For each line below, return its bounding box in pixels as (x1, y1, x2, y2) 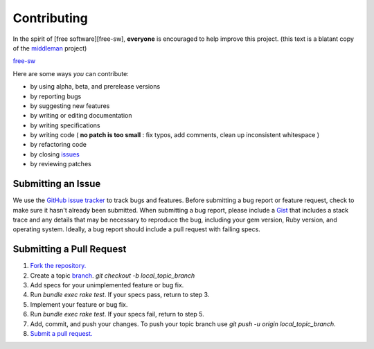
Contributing (12, 10, 88, 26)
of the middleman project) (12, 44, 87, 52)
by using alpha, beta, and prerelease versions (30, 82, 161, 91)
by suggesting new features (30, 101, 110, 110)
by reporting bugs (30, 92, 82, 100)
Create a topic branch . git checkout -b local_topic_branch (30, 271, 195, 280)
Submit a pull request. (30, 329, 93, 337)
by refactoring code (30, 141, 87, 149)
